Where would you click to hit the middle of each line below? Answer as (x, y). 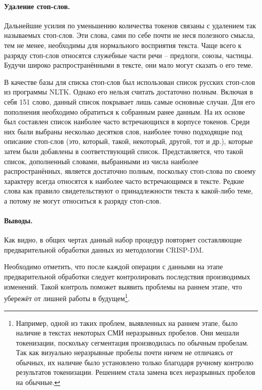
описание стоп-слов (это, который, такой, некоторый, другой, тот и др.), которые (128, 141)
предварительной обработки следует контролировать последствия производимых (127, 277)
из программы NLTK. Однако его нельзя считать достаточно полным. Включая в (129, 92)
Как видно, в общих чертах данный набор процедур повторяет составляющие (123, 240)
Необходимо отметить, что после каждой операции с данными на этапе (114, 266)
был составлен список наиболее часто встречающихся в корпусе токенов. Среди (127, 121)
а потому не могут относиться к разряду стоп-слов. (83, 200)
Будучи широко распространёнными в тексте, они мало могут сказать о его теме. (128, 65)
